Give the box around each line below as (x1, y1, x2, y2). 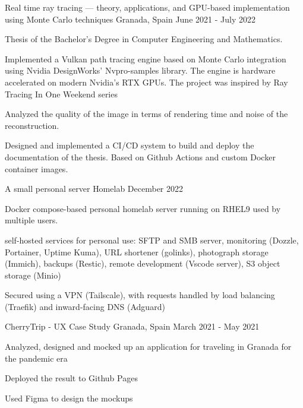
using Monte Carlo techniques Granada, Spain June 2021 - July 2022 (5, 12, 255, 25)
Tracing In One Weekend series (5, 87, 118, 100)
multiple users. (5, 214, 58, 226)
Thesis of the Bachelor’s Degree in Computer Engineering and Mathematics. (5, 33, 283, 45)
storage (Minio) (5, 268, 61, 281)
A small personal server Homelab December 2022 (5, 182, 184, 195)
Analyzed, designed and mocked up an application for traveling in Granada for (5, 340, 292, 353)
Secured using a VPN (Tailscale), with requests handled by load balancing (5, 289, 275, 301)
